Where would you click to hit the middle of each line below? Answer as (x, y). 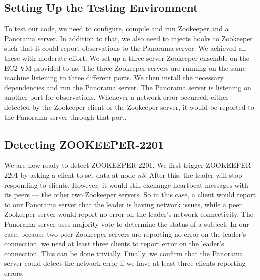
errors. (14, 273)
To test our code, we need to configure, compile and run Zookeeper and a (116, 28)
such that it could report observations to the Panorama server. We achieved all (125, 48)
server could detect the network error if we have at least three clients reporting (125, 263)
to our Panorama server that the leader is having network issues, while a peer (123, 204)
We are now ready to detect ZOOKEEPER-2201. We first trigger (104, 165)
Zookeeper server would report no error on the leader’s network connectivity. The (129, 214)
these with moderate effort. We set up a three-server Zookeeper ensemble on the (127, 57)
